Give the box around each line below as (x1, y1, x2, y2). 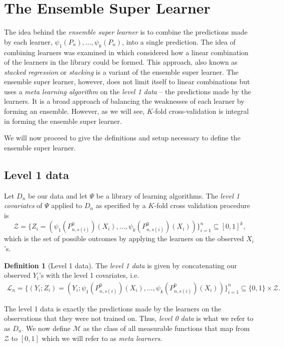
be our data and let (28, 190, 87, 201)
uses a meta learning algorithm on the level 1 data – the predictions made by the (4, 86, 251, 96)
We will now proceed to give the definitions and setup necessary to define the (4, 132, 240, 143)
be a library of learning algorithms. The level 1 (96, 190, 240, 201)
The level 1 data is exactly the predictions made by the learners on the (4, 303, 221, 313)
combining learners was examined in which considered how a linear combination (4, 47, 248, 57)
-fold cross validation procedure (154, 200, 250, 211)
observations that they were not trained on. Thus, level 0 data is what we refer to (4, 313, 253, 323)
